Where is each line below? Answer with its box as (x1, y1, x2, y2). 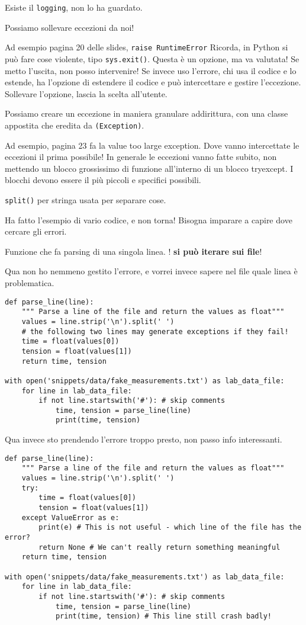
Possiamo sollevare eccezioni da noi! (5, 21, 134, 33)
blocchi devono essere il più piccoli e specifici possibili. (5, 174, 201, 186)
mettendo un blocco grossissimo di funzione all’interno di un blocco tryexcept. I (5, 162, 294, 174)
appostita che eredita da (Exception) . (5, 118, 144, 131)
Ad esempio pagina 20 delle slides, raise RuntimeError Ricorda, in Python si (5, 41, 288, 53)
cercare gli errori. (5, 225, 67, 238)
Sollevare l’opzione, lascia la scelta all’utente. (5, 87, 168, 100)
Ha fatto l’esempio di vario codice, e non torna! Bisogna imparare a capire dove (5, 213, 292, 226)
